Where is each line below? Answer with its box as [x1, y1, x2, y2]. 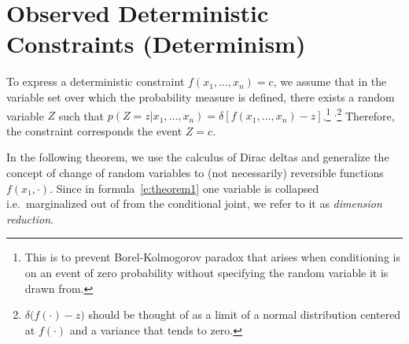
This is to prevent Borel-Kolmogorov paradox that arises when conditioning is [24, 249, 400, 265]
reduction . [6, 210, 53, 227]
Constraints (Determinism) [6, 28, 306, 60]
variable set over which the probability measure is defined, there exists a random [6, 88, 395, 105]
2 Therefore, [337, 105, 395, 124]
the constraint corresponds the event [6, 122, 182, 139]
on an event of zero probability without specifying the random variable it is [24, 264, 389, 280]
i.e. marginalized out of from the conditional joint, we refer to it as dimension [6, 195, 382, 212]
